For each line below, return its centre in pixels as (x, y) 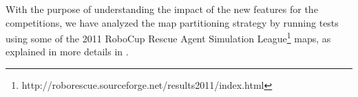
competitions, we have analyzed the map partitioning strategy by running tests (172, 22)
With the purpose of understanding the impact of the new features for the (162, 9)
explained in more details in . (67, 52)
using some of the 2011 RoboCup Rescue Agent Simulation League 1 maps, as (168, 37)
